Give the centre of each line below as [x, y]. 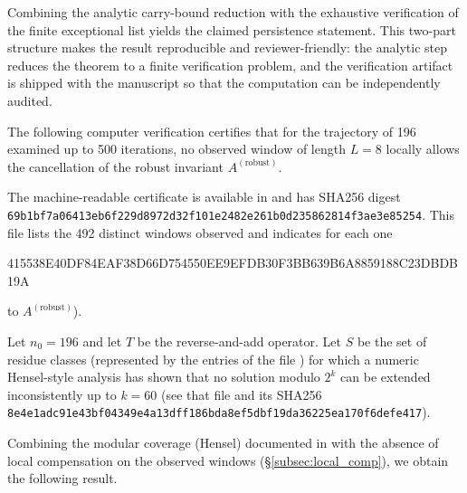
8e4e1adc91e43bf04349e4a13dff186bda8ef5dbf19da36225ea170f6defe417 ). [219, 412]
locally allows [423, 149]
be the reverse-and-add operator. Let [239, 341]
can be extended [386, 377]
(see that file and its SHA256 [242, 394]
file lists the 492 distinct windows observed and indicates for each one [200, 232]
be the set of [392, 341]
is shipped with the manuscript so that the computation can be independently [224, 83]
